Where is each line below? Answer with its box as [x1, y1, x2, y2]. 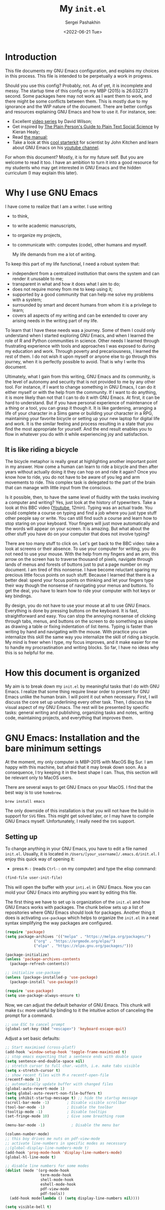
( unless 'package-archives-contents [5, 957, 80, 962]
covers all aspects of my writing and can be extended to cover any [12, 312, 148, 318]
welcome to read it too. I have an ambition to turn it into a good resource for [5, 159, 159, 165]
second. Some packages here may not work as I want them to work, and [5, 93, 152, 99]
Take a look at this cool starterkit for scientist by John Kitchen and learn [12, 139, 159, 145]
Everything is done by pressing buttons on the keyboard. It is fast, [5, 608, 139, 614]
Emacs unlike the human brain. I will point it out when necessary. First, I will [5, 694, 158, 700]
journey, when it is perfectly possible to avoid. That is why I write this [5, 358, 145, 364]
